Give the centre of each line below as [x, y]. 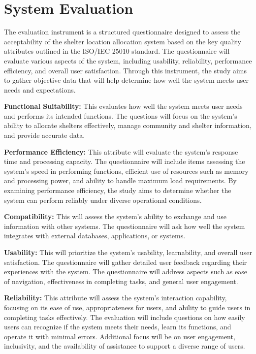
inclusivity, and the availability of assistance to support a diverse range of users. [125, 346]
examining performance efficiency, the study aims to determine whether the [118, 190]
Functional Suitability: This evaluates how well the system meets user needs [123, 106]
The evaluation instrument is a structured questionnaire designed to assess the [122, 32]
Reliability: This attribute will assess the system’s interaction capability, [115, 298]
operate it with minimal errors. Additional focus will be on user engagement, [120, 336]
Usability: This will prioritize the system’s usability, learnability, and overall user [128, 252]
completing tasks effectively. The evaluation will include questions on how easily [125, 317]
